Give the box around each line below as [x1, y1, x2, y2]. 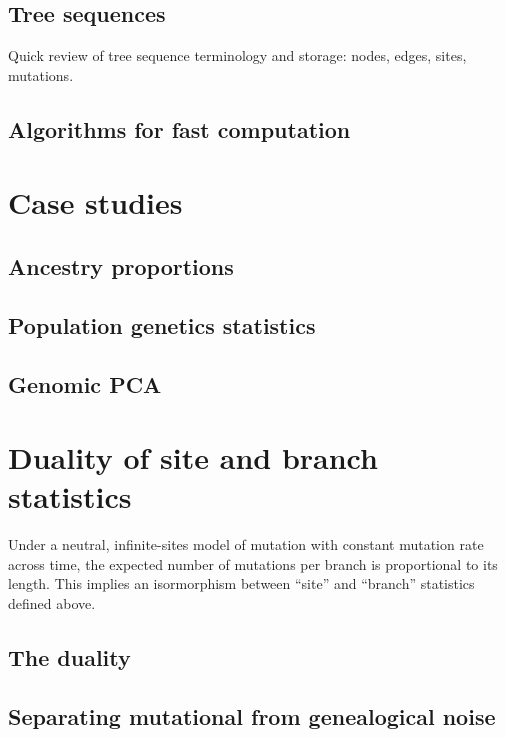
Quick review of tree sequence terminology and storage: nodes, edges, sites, [8, 45, 467, 66]
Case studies [8, 182, 183, 223]
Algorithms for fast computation [8, 113, 351, 144]
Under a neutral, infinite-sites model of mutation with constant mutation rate [8, 534, 484, 555]
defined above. [8, 592, 96, 613]
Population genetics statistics [8, 309, 316, 340]
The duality [8, 641, 131, 672]
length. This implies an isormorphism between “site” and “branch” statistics [8, 573, 475, 594]
